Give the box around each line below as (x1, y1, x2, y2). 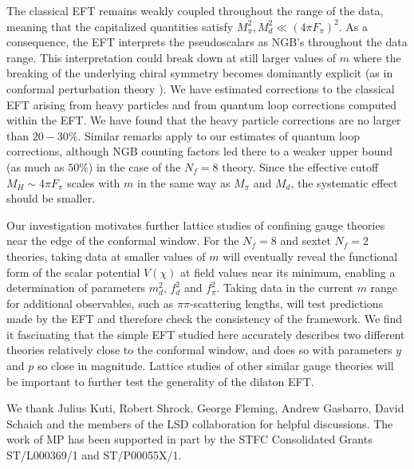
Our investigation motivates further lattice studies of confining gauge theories (6, 216, 385, 233)
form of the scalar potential (6, 263, 140, 280)
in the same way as (137, 174, 231, 191)
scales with (67, 174, 120, 191)
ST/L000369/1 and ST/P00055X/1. (6, 447, 182, 463)
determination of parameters (6, 279, 146, 296)
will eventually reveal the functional (223, 247, 398, 264)
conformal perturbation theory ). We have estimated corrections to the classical (6, 80, 395, 97)
